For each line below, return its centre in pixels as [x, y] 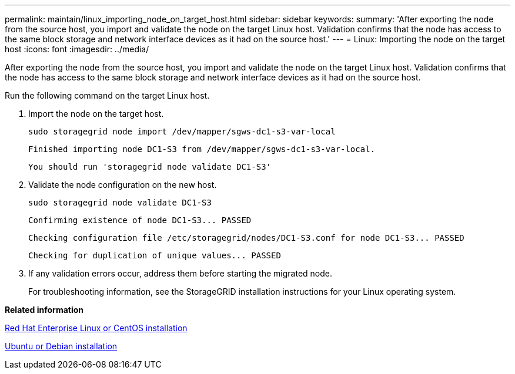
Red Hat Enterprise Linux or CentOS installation [96, 328]
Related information [44, 310]
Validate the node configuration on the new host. [123, 185]
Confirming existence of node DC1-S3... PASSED [140, 220]
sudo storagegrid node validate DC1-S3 [120, 203]
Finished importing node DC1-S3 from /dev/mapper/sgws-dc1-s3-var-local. [202, 149]
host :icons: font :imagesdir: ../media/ [77, 49]
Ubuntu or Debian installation [61, 346]
